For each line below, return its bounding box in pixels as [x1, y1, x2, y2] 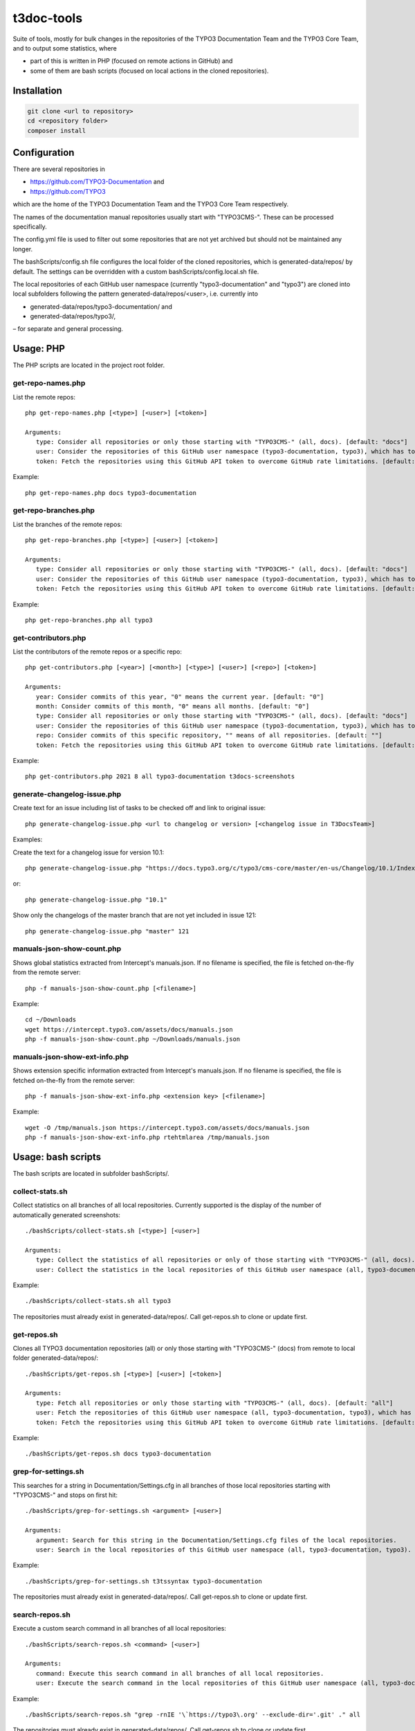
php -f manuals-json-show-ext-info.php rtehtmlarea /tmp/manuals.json [25, 1133, 270, 1142]
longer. [12, 244, 33, 253]
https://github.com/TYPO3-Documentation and [30, 177, 165, 186]
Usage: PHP [12, 343, 65, 355]
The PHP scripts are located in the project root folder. [12, 361, 165, 370]
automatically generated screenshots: [12, 1210, 121, 1219]
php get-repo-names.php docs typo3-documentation [25, 489, 197, 496]
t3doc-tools [12, 10, 83, 26]
